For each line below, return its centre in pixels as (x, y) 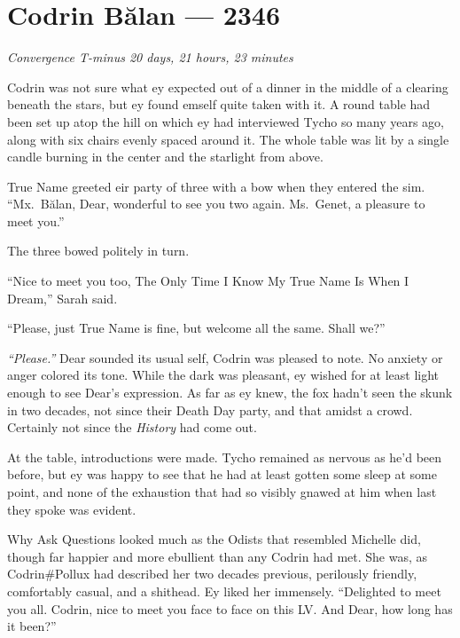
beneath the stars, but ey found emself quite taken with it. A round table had (219, 104)
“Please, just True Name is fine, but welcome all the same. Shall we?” (196, 328)
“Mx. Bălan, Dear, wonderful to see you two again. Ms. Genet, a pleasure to (216, 204)
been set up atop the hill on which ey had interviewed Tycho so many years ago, (226, 121)
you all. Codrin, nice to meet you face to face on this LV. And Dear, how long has (230, 608)
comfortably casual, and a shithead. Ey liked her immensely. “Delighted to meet (224, 591)
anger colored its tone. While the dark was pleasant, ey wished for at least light (223, 375)
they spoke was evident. (72, 509)
